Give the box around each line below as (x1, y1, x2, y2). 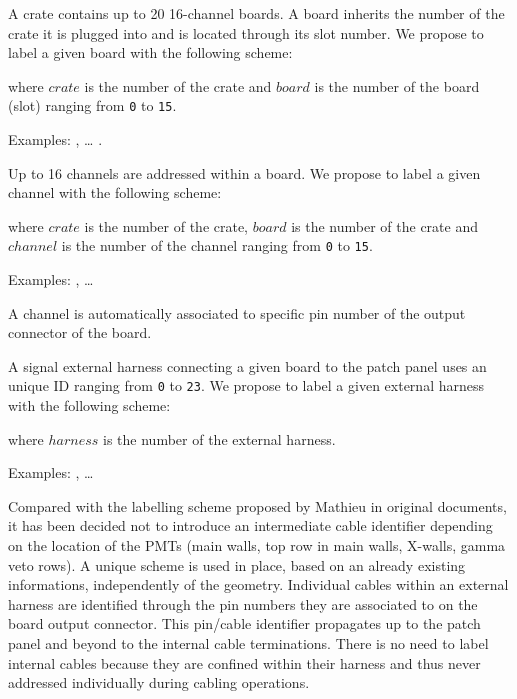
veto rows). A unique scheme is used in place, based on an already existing (8, 554, 466, 575)
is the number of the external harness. (103, 428, 336, 449)
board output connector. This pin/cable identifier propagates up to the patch (8, 613, 481, 634)
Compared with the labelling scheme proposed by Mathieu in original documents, (8, 495, 507, 516)
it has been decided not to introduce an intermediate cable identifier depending (8, 515, 493, 536)
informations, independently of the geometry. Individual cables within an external (8, 574, 509, 595)
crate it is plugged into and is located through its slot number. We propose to (8, 22, 484, 43)
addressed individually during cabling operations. (8, 672, 310, 693)
